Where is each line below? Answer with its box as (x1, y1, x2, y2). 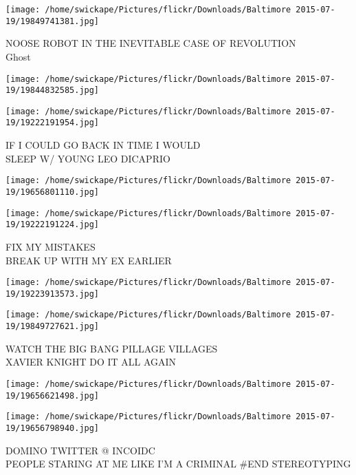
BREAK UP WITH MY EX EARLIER (5, 253, 172, 267)
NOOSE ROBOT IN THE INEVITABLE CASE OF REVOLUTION (5, 36, 296, 50)
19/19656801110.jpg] (5, 187, 100, 197)
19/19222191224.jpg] (5, 220, 100, 230)
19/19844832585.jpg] (5, 85, 100, 96)
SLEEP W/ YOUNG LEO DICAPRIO (5, 151, 170, 165)
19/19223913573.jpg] (5, 288, 100, 299)
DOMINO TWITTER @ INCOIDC (5, 443, 155, 457)
